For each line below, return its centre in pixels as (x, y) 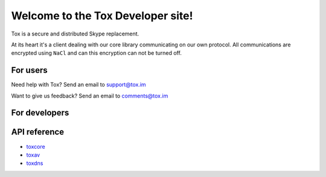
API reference (38, 132)
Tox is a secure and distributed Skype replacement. (75, 34)
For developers (40, 113)
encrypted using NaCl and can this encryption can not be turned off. (97, 53)
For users (29, 70)
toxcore (36, 146)
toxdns (35, 163)
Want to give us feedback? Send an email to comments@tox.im (90, 96)
